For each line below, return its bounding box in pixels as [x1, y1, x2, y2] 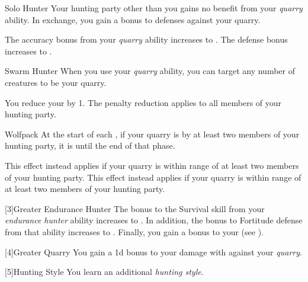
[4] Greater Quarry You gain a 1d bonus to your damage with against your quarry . [5, 245, 302, 258]
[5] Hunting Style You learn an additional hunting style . [5, 265, 204, 278]
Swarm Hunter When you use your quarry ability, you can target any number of [5, 65, 295, 77]
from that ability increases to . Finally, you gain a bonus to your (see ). [5, 225, 264, 238]
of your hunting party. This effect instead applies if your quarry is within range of [5, 171, 301, 183]
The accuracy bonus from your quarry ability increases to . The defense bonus [5, 33, 288, 46]
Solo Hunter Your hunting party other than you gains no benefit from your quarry [5, 2, 303, 14]
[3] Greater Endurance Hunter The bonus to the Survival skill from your [5, 202, 265, 214]
